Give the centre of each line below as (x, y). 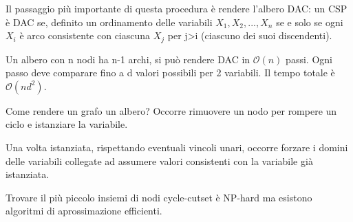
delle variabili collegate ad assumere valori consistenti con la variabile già (159, 160)
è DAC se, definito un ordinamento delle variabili (109, 22)
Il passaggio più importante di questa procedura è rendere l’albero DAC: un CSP (176, 8)
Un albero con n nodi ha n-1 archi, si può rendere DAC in (128, 59)
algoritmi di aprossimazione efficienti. (84, 211)
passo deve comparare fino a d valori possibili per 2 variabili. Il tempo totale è (170, 73)
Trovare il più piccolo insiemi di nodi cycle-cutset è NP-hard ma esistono (159, 197)
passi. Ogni (309, 59)
